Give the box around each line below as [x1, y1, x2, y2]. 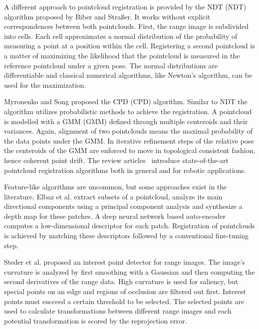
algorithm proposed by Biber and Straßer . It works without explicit [4, 11, 211, 21]
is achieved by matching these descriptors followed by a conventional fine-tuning [4, 230, 249, 241]
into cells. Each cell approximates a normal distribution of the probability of [4, 30, 238, 41]
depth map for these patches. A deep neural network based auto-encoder [4, 210, 226, 221]
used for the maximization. [4, 79, 86, 90]
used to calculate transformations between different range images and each [4, 306, 232, 316]
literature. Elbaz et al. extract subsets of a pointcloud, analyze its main [4, 191, 223, 201]
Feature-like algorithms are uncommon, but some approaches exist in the [4, 181, 227, 192]
